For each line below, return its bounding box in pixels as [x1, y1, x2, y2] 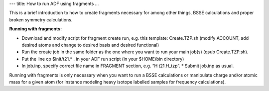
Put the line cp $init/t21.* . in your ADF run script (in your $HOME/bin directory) [21, 56, 184, 62]
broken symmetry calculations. [9, 16, 73, 22]
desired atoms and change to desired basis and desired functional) [21, 42, 159, 48]
